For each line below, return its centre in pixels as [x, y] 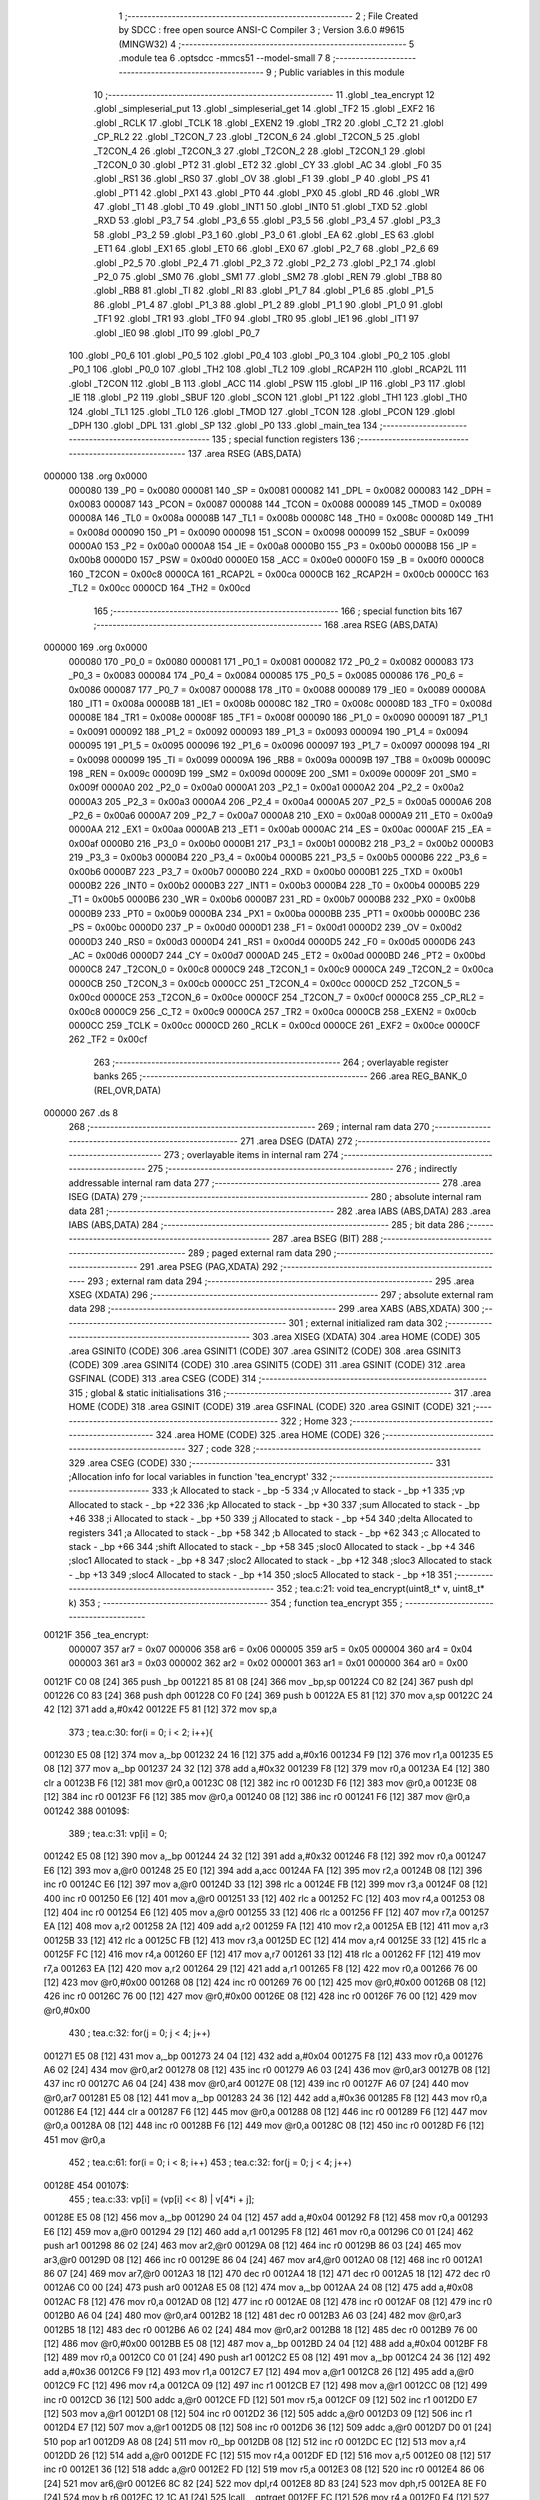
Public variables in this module [341, 72]
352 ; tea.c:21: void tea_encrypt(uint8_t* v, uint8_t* [380, 1589]
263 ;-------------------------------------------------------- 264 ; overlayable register [271, 1062]
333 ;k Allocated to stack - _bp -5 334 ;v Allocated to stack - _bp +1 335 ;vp [308, 1491]
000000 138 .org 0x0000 [95, 476]
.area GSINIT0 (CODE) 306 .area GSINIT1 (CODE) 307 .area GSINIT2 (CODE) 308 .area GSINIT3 [265, 1351]
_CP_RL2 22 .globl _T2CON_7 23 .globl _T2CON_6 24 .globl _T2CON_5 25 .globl [256, 137]
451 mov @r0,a [74, 2139]
